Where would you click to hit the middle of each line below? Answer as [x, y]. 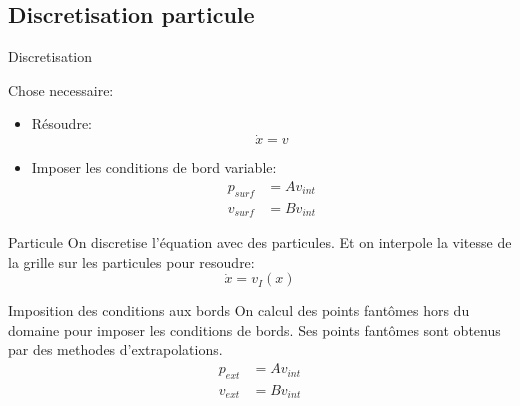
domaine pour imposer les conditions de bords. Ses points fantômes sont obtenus [254, 329]
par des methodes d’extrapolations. [115, 349]
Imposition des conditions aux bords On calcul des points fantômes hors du [239, 310]
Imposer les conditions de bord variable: [154, 167]
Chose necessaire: [61, 89]
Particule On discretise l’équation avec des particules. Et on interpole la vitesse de [260, 242]
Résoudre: [61, 123]
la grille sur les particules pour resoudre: [131, 261]
